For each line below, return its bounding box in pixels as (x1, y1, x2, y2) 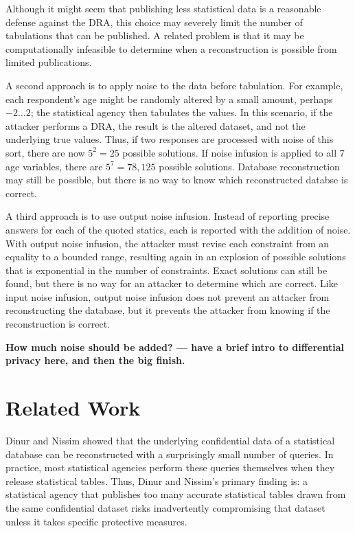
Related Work (5, 394, 141, 422)
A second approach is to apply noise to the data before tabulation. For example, (5, 78, 343, 92)
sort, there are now (5, 145, 85, 159)
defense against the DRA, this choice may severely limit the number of (5, 14, 303, 29)
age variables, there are (5, 159, 103, 173)
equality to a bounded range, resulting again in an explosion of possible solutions (5, 249, 346, 264)
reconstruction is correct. (5, 317, 110, 331)
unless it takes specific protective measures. (5, 514, 187, 528)
